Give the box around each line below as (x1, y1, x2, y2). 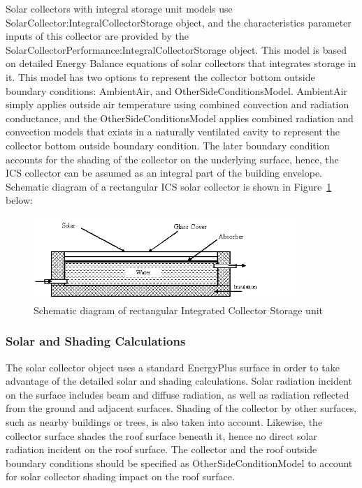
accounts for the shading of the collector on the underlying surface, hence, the (6, 151, 339, 166)
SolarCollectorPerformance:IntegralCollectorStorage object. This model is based (6, 42, 347, 57)
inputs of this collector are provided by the (6, 29, 189, 43)
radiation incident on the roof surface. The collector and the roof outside (6, 442, 317, 457)
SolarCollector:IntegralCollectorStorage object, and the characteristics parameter (6, 15, 352, 29)
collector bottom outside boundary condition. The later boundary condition (6, 138, 330, 152)
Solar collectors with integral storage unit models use (6, 1, 233, 15)
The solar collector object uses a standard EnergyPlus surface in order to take (6, 360, 340, 374)
